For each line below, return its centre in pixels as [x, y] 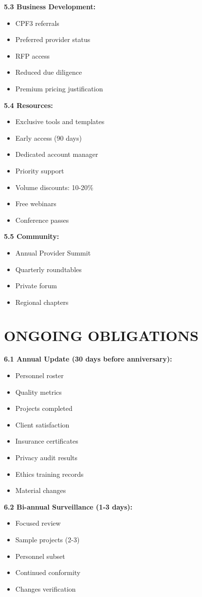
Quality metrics [38, 392]
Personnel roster [39, 375]
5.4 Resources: [28, 105]
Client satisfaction [42, 424]
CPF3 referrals [37, 23]
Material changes [41, 490]
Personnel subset [40, 556]
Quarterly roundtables [48, 269]
